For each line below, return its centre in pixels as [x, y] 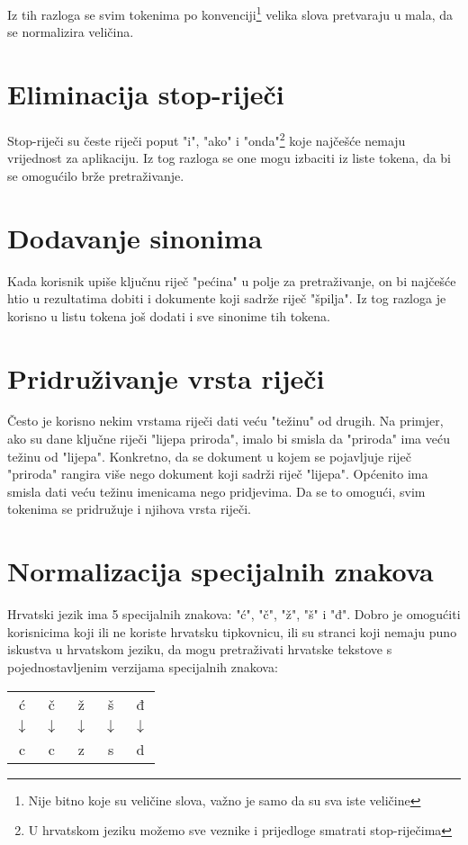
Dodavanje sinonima [135, 237]
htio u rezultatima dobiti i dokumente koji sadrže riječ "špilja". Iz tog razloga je [227, 298]
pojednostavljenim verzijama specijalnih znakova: [143, 666]
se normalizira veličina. [71, 32]
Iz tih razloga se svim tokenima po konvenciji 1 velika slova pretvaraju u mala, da [230, 13]
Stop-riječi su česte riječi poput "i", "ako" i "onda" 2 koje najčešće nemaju [207, 139]
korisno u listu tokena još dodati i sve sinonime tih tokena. [169, 315]
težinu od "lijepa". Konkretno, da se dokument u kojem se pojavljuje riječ [210, 456]
